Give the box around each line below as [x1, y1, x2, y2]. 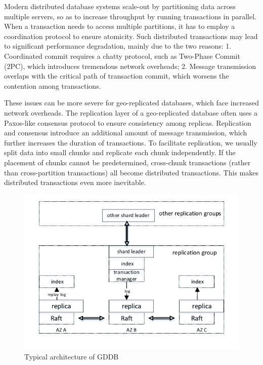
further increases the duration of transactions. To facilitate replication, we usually [4, 137, 257, 148]
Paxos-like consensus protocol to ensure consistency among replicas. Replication [4, 117, 251, 128]
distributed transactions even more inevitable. [4, 177, 146, 188]
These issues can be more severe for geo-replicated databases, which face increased [4, 97, 259, 108]
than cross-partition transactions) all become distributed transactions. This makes [4, 167, 258, 177]
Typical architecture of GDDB [24, 351, 119, 361]
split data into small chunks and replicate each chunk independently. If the [4, 147, 236, 158]
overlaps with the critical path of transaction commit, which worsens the [4, 70, 229, 81]
